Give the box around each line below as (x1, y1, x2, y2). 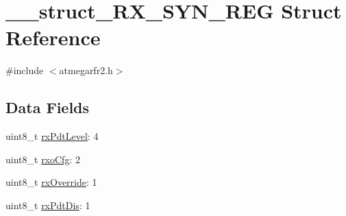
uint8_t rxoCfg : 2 (5, 152, 80, 166)
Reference (5, 23, 101, 51)
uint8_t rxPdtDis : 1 (5, 197, 90, 212)
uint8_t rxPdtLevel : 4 (5, 129, 99, 143)
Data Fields (5, 97, 90, 118)
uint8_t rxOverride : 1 (5, 175, 97, 189)
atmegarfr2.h (59, 63, 113, 77)
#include (5, 63, 44, 77)
